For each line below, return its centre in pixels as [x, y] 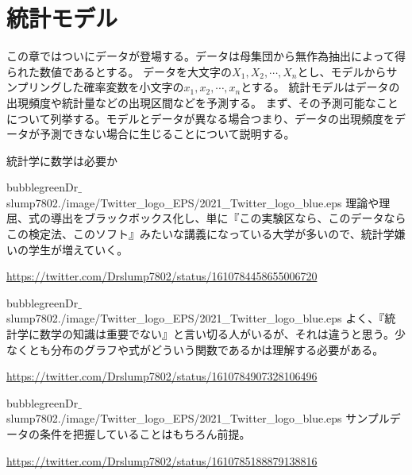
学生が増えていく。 [78, 249]
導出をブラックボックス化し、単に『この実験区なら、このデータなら [228, 218]
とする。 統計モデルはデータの [320, 87]
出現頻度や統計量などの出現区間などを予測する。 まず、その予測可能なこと [202, 102]
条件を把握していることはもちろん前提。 [145, 434]
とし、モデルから [342, 71]
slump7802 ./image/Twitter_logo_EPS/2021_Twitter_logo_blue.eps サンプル [198, 418]
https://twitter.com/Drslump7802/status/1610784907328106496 [162, 376]
